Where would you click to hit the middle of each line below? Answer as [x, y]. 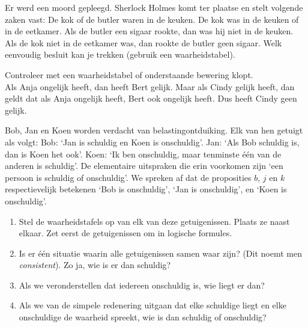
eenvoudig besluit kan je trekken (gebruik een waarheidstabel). [120, 54]
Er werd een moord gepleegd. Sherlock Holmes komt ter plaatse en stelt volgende [154, 7]
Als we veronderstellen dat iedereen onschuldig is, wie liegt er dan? [142, 285]
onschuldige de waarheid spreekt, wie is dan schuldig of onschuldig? [143, 317]
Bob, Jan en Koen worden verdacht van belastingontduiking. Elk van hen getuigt [154, 130]
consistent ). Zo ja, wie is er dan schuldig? [95, 265]
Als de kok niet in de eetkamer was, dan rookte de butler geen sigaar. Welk [143, 42]
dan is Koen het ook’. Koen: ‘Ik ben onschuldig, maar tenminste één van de [143, 154]
